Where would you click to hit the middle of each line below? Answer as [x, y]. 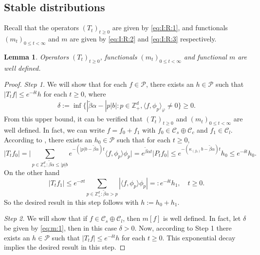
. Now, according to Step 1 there [183, 228]
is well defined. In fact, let [202, 218]
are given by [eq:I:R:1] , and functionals [170, 28]
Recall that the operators [41, 28]
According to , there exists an [48, 139]
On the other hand [32, 172]
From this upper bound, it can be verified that [73, 119]
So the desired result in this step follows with [71, 202]
